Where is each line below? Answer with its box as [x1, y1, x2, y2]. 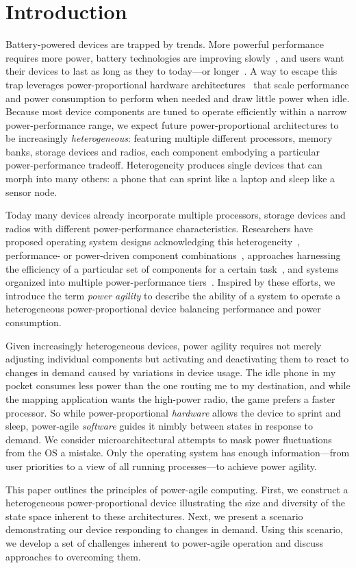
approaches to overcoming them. [5, 549, 141, 563]
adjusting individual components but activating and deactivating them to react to [5, 351, 349, 366]
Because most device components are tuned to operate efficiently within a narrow [5, 104, 347, 119]
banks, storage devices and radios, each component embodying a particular [5, 144, 320, 158]
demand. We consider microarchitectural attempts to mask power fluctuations [5, 432, 332, 446]
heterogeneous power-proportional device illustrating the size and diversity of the [5, 495, 346, 510]
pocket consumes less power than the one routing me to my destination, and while [5, 378, 351, 393]
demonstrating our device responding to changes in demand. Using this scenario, [5, 522, 343, 536]
